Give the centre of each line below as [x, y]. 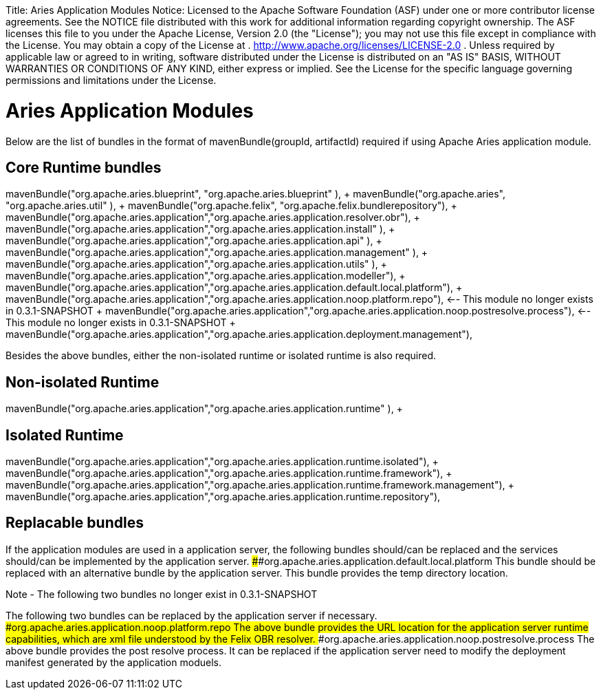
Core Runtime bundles [84, 167]
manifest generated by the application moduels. [113, 662]
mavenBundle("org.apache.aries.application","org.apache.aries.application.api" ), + [194, 241]
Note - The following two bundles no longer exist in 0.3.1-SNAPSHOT [162, 594]
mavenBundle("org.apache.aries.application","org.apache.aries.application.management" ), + [217, 253]
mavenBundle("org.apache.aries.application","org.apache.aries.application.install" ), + [200, 229]
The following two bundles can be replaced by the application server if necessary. [192, 615]
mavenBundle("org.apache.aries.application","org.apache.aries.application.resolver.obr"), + [213, 217]
